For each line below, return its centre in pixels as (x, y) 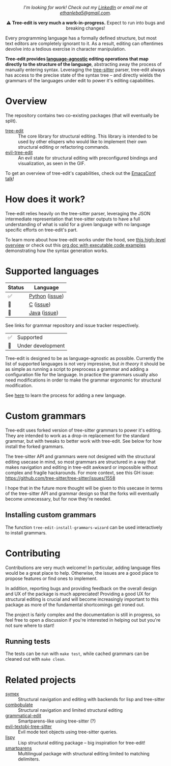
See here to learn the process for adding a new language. (66, 395)
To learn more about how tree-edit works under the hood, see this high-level (85, 239)
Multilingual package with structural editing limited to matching (84, 754)
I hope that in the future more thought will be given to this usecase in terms (84, 488)
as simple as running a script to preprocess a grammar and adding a (77, 369)
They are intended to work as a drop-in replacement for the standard (77, 435)
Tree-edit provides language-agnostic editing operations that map (77, 59)
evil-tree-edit (19, 152)
